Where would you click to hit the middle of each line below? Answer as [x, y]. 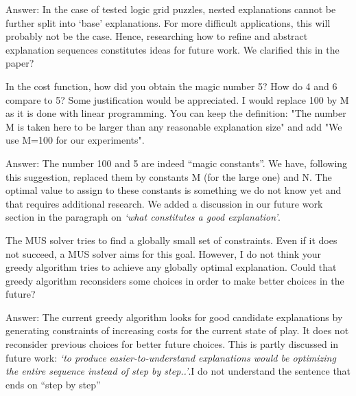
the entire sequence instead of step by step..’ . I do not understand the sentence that [178, 371]
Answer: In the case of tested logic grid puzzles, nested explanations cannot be [171, 9]
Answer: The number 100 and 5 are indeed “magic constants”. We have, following [177, 163]
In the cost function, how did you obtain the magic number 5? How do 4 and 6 [171, 86]
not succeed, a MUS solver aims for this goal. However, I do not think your [164, 253]
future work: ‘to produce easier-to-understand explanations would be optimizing [171, 357]
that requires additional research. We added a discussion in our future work [164, 203]
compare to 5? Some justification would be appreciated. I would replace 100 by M [177, 99]
